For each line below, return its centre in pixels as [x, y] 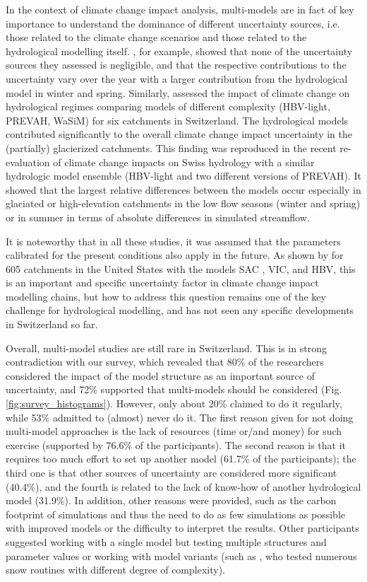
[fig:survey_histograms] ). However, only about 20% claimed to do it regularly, [174, 403]
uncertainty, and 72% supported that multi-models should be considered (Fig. [174, 389]
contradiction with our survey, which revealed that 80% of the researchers [165, 362]
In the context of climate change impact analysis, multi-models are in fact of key [180, 9]
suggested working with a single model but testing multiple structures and [166, 541]
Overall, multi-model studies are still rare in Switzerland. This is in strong [166, 348]
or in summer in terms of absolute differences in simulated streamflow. [158, 217]
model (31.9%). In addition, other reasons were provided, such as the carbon [171, 500]
